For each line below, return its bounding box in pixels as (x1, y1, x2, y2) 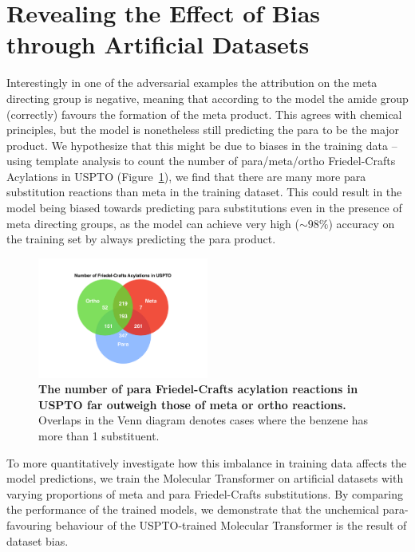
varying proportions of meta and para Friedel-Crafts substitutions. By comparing (6, 485, 403, 502)
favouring (6, 517, 52, 534)
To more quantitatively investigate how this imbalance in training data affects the (6, 454, 407, 471)
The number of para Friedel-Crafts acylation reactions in (38, 380, 358, 397)
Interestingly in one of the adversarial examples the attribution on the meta (6, 74, 377, 91)
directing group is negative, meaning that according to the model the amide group (6, 89, 409, 106)
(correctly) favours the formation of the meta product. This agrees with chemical (6, 105, 402, 122)
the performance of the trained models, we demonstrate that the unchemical (6, 501, 379, 518)
